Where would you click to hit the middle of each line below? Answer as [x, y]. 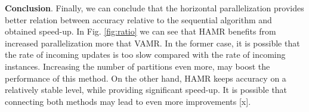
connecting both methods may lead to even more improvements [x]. [128, 101]
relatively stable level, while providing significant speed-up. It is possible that [146, 90]
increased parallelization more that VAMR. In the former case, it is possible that [152, 43]
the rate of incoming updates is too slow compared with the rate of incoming [145, 55]
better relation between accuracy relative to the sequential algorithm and [138, 19]
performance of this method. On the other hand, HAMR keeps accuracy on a [146, 78]
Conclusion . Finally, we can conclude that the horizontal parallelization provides [154, 8]
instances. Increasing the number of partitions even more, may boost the [137, 66]
